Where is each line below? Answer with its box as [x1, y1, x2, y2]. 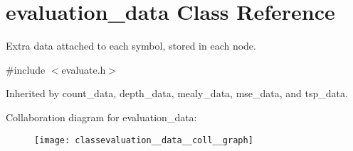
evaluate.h [61, 62, 106, 77]
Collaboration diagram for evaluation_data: [6, 109, 197, 124]
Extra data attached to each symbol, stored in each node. [6, 38, 256, 53]
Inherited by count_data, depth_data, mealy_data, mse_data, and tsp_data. [6, 86, 348, 101]
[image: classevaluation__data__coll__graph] [34, 135, 253, 145]
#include [6, 62, 46, 77]
